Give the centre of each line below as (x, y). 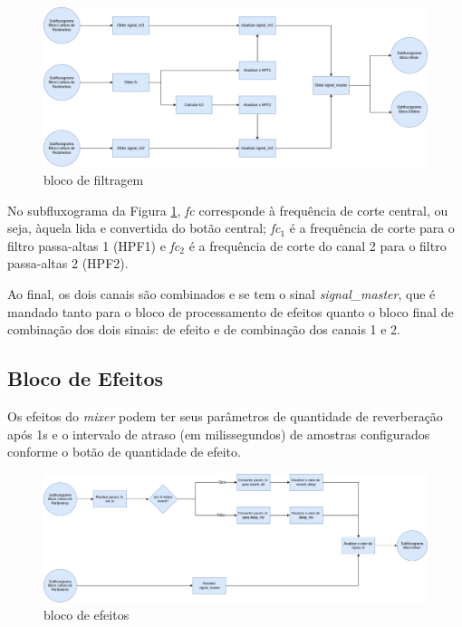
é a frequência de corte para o (372, 228)
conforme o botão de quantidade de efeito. (124, 452)
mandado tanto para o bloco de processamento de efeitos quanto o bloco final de (231, 311)
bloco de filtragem (94, 179)
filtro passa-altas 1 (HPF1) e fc (94, 245)
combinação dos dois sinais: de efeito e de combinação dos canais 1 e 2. (204, 329)
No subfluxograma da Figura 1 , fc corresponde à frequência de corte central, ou (228, 210)
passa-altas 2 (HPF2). (68, 263)
